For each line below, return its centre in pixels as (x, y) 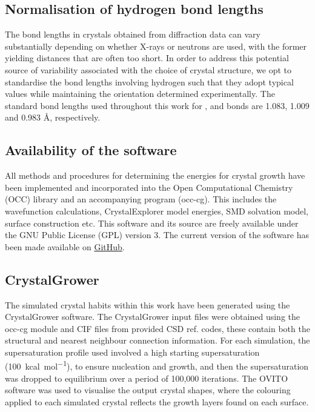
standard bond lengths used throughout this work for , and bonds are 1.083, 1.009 (157, 105)
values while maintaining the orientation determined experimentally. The (140, 94)
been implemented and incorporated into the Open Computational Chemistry (149, 187)
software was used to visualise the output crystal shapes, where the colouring (148, 390)
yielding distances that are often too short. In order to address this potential (147, 58)
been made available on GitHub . (65, 246)
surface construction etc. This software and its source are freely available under (152, 223)
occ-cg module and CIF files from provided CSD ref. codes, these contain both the (157, 328)
